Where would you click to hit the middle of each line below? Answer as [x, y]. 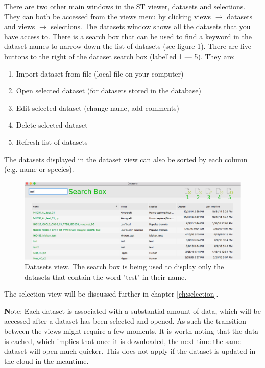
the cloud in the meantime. [46, 361]
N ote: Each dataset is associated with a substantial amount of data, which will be [132, 311]
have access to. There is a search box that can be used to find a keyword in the [128, 36]
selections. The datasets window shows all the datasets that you [151, 26]
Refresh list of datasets [52, 142]
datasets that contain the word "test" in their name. [106, 276]
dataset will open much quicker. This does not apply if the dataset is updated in [130, 351]
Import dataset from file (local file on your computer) [100, 73]
